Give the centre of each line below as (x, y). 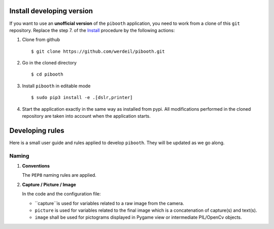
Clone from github (41, 40)
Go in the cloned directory (49, 63)
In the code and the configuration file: (61, 194)
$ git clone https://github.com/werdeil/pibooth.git (98, 51)
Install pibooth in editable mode (56, 86)
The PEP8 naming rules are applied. (59, 175)
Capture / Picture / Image (49, 184)
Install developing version (51, 11)
